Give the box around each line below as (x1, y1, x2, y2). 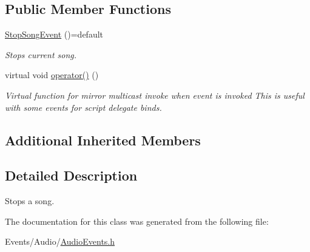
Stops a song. (5, 194, 55, 207)
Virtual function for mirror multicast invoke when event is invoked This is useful (5, 88, 305, 101)
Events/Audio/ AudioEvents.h (5, 235, 115, 248)
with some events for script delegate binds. (5, 101, 162, 113)
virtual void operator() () (5, 68, 99, 81)
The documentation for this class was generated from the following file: (5, 214, 269, 227)
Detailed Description (5, 166, 138, 185)
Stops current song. (5, 48, 77, 61)
